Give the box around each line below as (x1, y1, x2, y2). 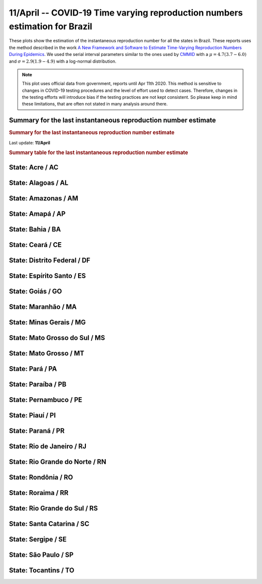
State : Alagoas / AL (9, 178, 69, 187)
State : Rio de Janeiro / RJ (9, 442, 87, 450)
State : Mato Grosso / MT (9, 349, 84, 357)
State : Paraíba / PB (9, 380, 66, 389)
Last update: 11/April (9, 140, 50, 145)
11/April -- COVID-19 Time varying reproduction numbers (9, 7, 243, 18)
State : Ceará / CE (9, 241, 62, 249)
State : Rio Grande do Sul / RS (9, 504, 98, 513)
